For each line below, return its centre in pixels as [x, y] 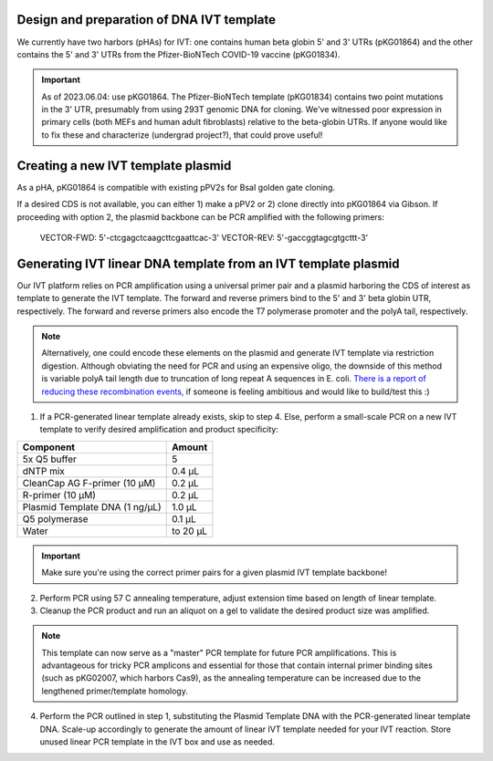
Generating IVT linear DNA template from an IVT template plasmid [208, 263]
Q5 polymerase [55, 518]
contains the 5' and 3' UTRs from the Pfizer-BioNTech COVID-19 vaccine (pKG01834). [178, 54]
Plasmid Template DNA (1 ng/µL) [92, 506]
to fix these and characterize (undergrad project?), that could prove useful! [182, 135]
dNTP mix [44, 471]
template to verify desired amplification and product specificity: [159, 430]
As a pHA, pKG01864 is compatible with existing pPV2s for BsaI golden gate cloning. [176, 187]
